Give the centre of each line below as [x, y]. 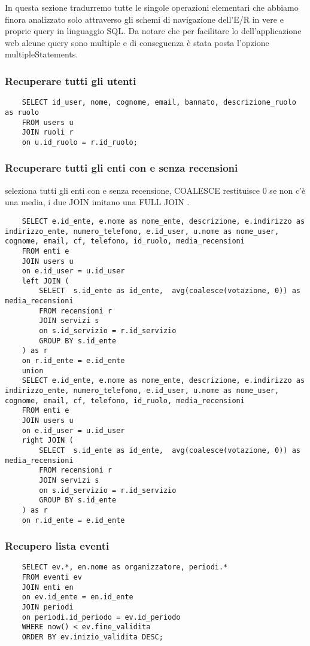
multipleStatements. [42, 54]
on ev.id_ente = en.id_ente [77, 597]
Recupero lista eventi [57, 546]
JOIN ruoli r [48, 132]
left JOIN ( [45, 281]
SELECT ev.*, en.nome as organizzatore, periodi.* [125, 567]
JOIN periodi [48, 607]
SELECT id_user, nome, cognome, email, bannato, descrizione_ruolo [159, 103]
